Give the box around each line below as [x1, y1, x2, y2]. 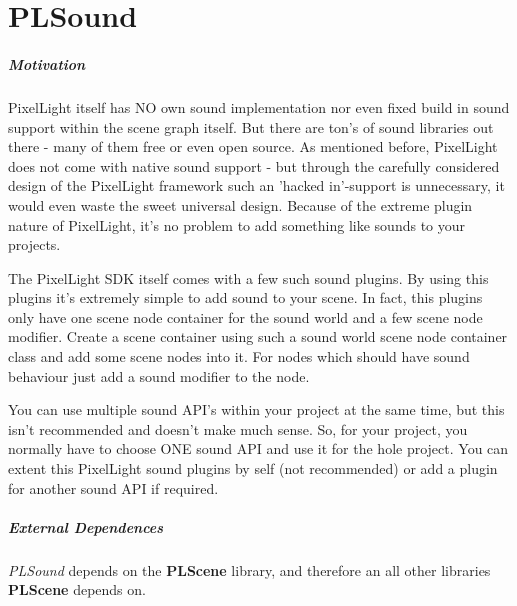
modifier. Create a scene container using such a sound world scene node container [8, 326, 508, 347]
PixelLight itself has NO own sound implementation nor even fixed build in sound [8, 96, 510, 117]
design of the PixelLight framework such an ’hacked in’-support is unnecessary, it [8, 175, 505, 196]
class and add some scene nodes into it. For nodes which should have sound [8, 346, 470, 367]
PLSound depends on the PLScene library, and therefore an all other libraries [8, 559, 491, 580]
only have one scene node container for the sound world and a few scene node [8, 306, 483, 327]
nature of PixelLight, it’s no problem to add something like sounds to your [8, 214, 466, 235]
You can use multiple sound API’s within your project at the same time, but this [8, 399, 505, 420]
